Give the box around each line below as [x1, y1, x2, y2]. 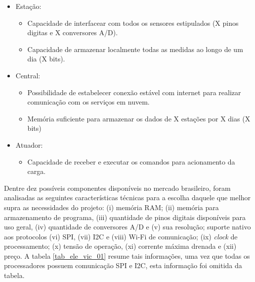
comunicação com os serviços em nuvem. [27, 97, 150, 107]
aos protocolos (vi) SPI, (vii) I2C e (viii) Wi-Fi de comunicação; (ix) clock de [4, 231, 238, 241]
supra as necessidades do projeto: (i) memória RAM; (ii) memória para [4, 202, 219, 212]
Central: [15, 70, 41, 80]
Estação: [15, 1, 42, 11]
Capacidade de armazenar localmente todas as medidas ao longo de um [27, 44, 243, 54]
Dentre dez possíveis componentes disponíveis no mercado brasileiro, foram [4, 182, 231, 193]
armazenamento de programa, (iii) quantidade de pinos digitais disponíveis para [4, 212, 246, 222]
